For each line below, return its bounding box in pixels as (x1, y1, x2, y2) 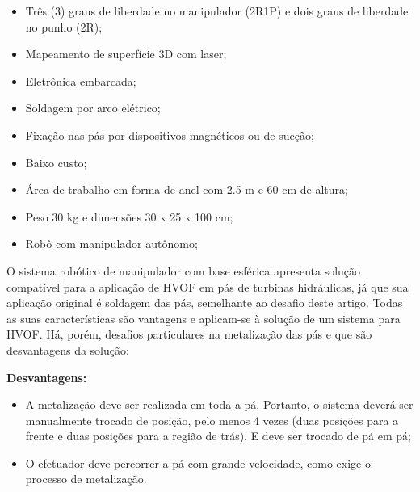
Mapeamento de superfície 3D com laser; (25, 45, 227, 62)
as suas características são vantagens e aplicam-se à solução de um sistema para (6, 309, 401, 326)
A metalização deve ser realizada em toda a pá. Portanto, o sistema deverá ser (25, 396, 414, 413)
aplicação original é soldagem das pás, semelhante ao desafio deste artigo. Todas (6, 294, 403, 311)
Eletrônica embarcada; (25, 72, 136, 89)
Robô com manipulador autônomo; (25, 235, 198, 252)
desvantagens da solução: (6, 341, 129, 358)
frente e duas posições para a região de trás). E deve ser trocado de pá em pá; (25, 427, 411, 444)
